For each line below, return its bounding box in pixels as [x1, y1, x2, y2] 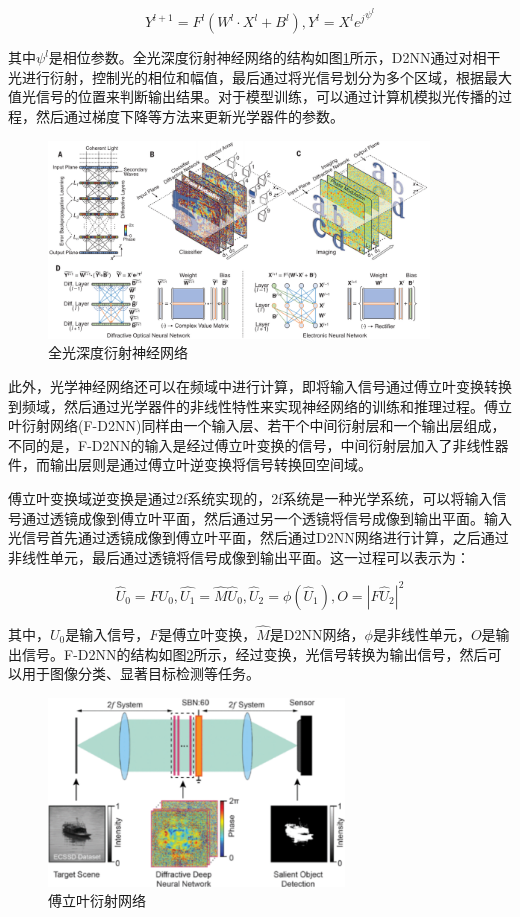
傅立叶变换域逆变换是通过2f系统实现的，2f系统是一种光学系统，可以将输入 [8, 487, 493, 508]
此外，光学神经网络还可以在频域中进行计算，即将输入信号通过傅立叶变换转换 [8, 375, 512, 396]
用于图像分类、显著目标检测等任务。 [21, 663, 260, 684]
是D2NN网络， [269, 624, 365, 644]
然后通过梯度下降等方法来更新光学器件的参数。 [35, 105, 344, 126]
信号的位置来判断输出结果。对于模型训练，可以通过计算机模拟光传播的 [35, 86, 498, 107]
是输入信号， [65, 624, 150, 644]
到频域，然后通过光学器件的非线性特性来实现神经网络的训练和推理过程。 [8, 395, 484, 416]
